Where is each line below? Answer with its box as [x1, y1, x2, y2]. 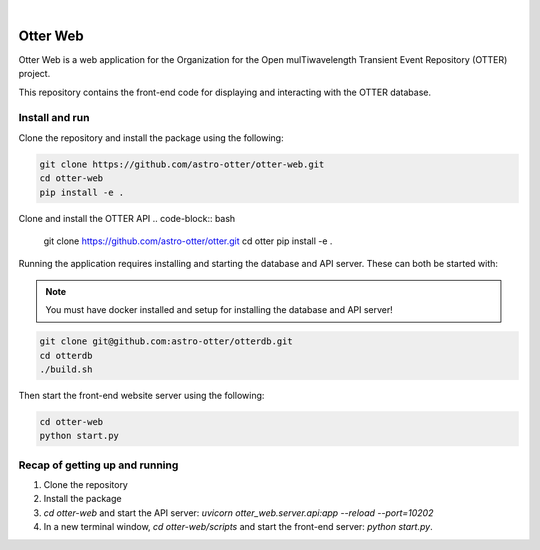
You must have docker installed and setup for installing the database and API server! [45, 304, 394, 316]
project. [18, 68, 51, 80]
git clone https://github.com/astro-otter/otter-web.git [39, 158, 325, 170]
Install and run [18, 111, 90, 125]
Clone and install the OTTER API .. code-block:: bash [18, 212, 236, 224]
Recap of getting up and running [18, 458, 179, 472]
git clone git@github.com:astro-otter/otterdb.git [39, 336, 294, 347]
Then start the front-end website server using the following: [18, 389, 265, 401]
